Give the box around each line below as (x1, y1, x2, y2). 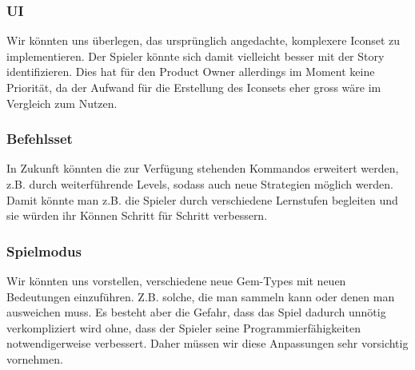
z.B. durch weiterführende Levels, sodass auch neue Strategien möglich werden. (6, 176, 393, 192)
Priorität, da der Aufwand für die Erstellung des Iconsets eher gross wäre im (6, 79, 381, 95)
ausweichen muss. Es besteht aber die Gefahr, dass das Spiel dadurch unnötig (6, 304, 386, 320)
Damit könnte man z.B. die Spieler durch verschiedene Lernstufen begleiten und (6, 191, 398, 208)
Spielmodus (6, 241, 82, 261)
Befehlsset (6, 129, 73, 149)
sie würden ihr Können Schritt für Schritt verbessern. (6, 207, 268, 224)
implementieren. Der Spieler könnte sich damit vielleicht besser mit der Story (6, 47, 385, 64)
